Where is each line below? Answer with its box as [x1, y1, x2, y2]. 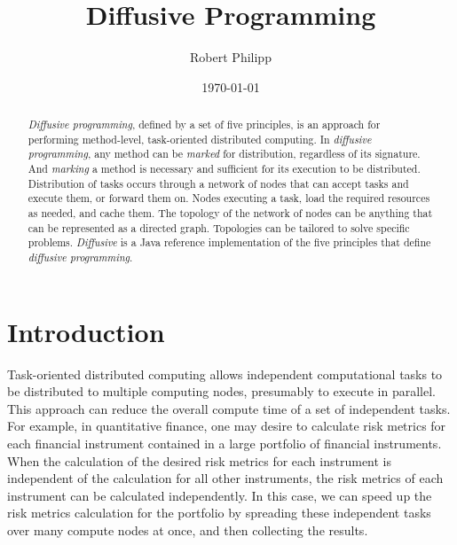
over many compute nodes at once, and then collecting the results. [7, 520, 368, 539]
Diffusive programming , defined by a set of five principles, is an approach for [28, 117, 381, 132]
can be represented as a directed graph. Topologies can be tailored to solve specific [28, 220, 410, 235]
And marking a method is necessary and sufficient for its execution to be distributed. [28, 161, 421, 176]
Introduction [7, 313, 165, 349]
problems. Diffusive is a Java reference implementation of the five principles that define [28, 235, 431, 250]
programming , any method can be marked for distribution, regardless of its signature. [28, 146, 421, 161]
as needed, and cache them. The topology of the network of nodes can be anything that [28, 206, 433, 221]
